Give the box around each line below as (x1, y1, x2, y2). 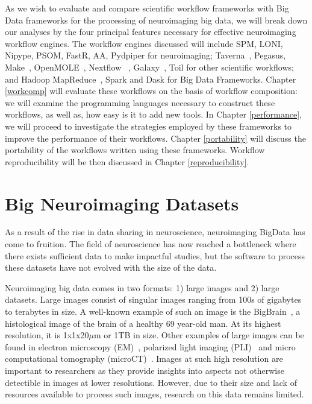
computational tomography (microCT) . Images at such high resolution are (5, 352, 283, 365)
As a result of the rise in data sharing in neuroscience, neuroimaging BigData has (5, 226, 305, 238)
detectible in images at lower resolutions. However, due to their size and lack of (5, 376, 297, 388)
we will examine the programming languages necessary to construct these (5, 96, 275, 109)
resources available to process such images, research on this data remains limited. (5, 388, 304, 400)
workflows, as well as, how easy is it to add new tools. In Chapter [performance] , (5, 108, 302, 121)
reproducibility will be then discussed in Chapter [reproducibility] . (5, 155, 249, 168)
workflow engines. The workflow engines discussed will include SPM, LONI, (5, 37, 283, 49)
